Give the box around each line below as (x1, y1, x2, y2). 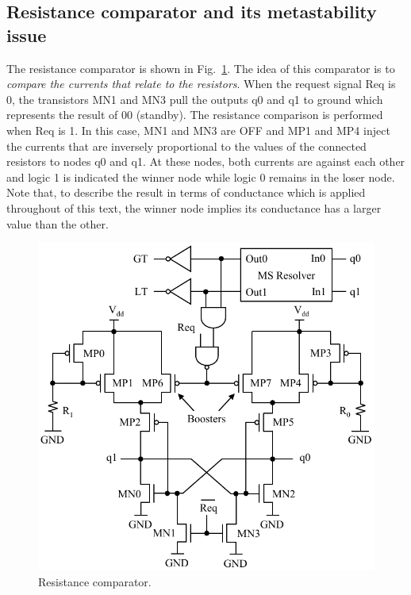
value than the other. (6, 215, 109, 232)
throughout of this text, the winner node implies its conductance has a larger (6, 199, 382, 216)
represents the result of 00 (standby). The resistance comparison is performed (6, 106, 383, 123)
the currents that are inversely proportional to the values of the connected (6, 137, 367, 154)
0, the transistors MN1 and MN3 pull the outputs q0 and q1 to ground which (6, 90, 383, 107)
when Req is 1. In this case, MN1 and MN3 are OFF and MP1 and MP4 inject (6, 121, 390, 138)
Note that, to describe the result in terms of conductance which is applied (6, 184, 366, 201)
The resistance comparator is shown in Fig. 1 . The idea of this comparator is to (6, 59, 395, 76)
